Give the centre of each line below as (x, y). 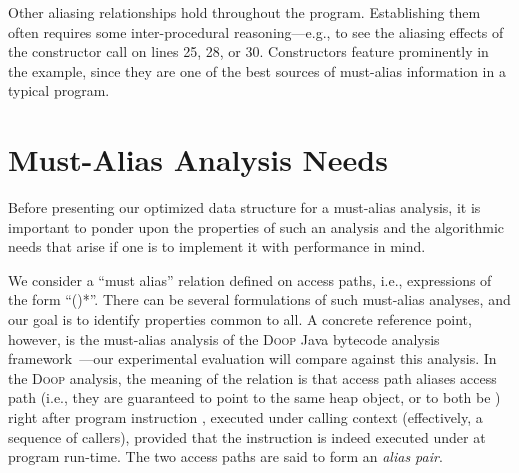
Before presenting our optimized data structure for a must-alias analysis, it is (244, 207)
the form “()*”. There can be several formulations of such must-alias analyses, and (259, 299)
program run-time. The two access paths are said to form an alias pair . (225, 456)
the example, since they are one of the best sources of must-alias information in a (257, 70)
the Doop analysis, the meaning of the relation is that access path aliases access (252, 377)
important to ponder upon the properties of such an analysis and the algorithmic (256, 226)
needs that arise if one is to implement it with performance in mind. (217, 246)
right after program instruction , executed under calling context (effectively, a (245, 417)
